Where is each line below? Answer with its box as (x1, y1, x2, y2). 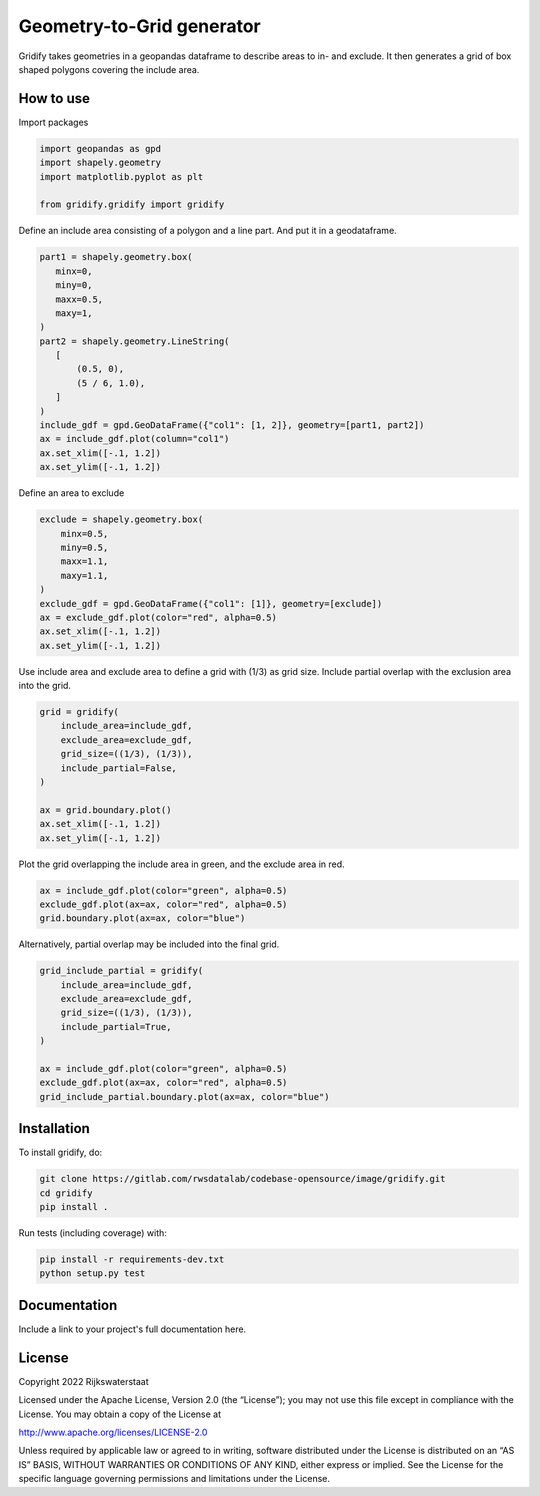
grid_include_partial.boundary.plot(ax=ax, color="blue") (39, 1091, 330, 1102)
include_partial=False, (60, 762, 177, 774)
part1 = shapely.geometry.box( (39, 251, 194, 263)
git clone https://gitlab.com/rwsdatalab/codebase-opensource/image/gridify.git (39, 1173, 446, 1185)
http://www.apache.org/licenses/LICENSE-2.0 (18, 1426, 208, 1439)
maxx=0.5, (55, 293, 104, 305)
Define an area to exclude (18, 487, 125, 499)
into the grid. (18, 680, 72, 692)
